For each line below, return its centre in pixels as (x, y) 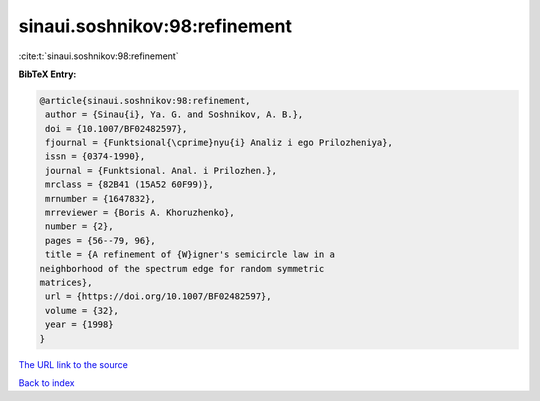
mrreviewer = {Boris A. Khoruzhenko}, (140, 213)
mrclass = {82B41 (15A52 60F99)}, (129, 184)
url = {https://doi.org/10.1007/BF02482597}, (158, 296)
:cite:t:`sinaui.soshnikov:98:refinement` (98, 56)
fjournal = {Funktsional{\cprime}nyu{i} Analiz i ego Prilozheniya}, (219, 143)
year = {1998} (79, 324)
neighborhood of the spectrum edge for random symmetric (182, 268)
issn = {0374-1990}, (95, 156)
